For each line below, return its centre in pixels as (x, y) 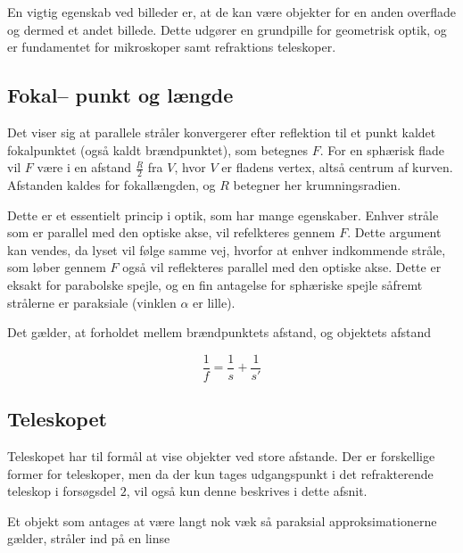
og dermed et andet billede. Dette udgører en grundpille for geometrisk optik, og (227, 29)
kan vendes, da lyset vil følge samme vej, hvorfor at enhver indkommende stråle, (227, 249)
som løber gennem (57, 267)
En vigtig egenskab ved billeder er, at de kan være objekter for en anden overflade (231, 12)
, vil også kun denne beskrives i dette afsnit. (247, 491)
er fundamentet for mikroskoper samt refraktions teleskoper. (172, 47)
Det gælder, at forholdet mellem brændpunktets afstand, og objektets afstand (219, 332)
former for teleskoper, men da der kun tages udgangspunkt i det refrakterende (220, 473)
